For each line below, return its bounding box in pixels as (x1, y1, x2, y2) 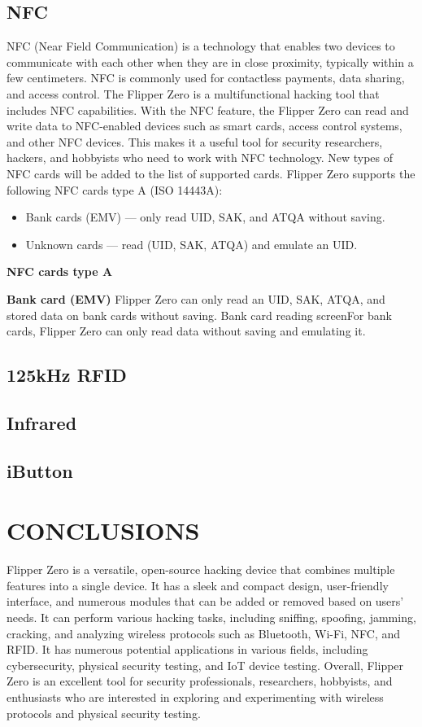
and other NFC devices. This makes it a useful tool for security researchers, (7, 133, 383, 150)
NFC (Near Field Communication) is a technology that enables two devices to (7, 37, 395, 55)
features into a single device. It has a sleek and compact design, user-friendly (7, 576, 389, 593)
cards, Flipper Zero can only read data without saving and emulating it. (7, 322, 366, 339)
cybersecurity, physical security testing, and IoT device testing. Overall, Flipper (7, 656, 404, 673)
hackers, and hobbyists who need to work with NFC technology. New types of (7, 149, 394, 166)
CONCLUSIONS (7, 514, 200, 547)
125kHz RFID (7, 362, 127, 388)
